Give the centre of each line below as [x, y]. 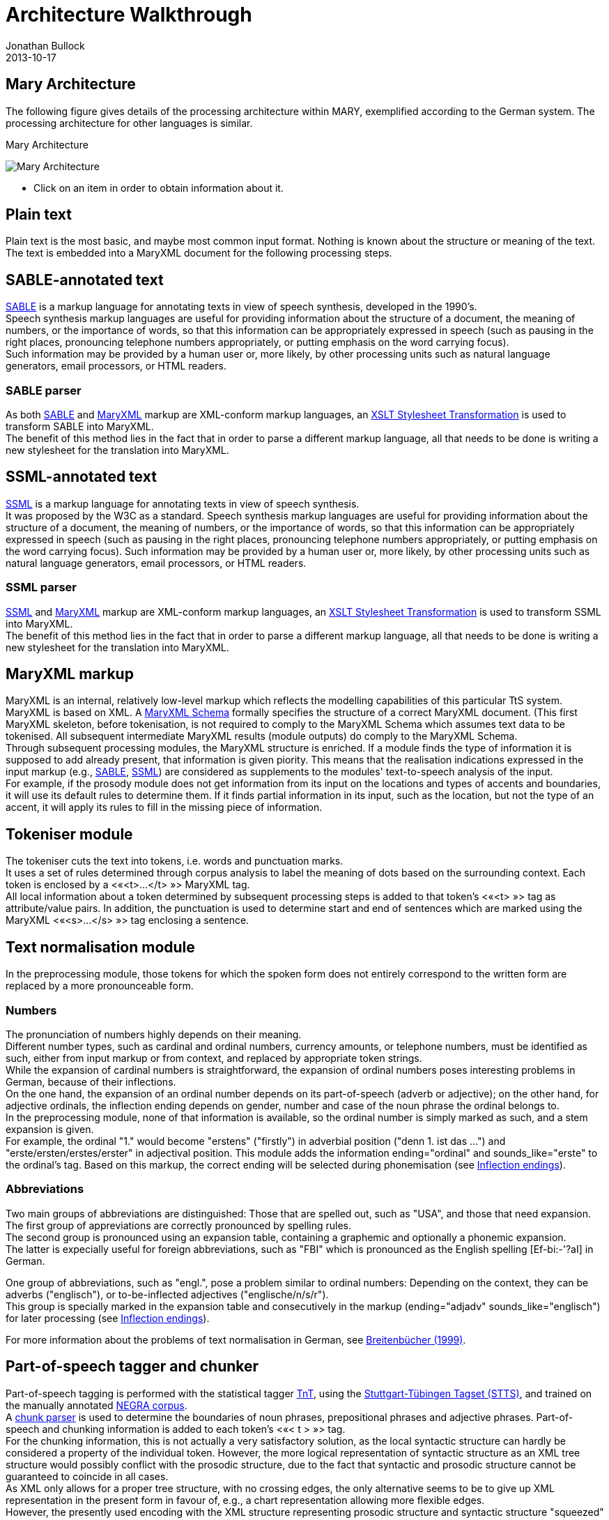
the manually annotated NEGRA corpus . [97, 1405]
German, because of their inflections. [91, 1081]
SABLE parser [44, 390]
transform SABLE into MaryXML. [80, 427]
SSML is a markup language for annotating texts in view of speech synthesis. [183, 503]
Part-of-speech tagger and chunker [132, 1367]
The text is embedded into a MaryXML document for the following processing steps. [199, 253]
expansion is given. [50, 1129]
